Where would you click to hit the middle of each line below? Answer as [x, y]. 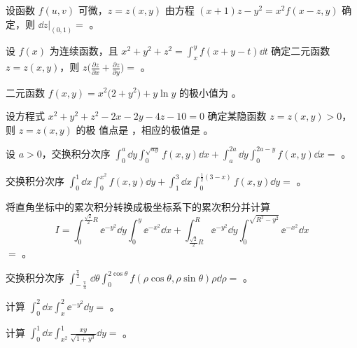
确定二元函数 [301, 51]
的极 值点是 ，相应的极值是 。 [145, 129]
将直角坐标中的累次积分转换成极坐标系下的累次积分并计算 [138, 206]
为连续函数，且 [84, 51]
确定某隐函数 [237, 116]
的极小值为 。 [210, 92]
